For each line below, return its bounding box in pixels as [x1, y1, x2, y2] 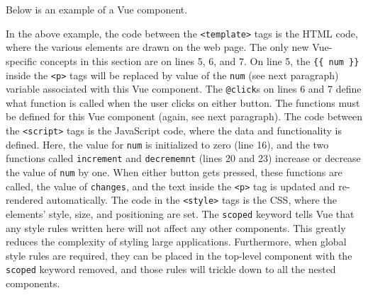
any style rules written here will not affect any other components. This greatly [6, 220, 346, 235]
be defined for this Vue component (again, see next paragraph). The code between [6, 109, 363, 124]
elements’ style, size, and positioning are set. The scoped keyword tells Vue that [6, 206, 355, 221]
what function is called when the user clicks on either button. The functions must [6, 95, 360, 110]
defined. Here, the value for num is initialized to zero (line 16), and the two [6, 137, 329, 151]
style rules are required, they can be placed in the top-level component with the [6, 248, 352, 262]
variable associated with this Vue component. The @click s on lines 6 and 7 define [6, 81, 362, 96]
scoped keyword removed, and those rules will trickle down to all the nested [6, 262, 336, 277]
